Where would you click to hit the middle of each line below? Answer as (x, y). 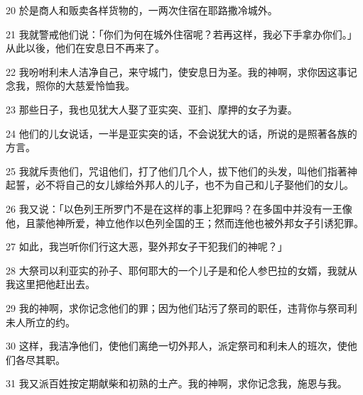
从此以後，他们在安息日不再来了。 (85, 48)
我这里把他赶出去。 (50, 284)
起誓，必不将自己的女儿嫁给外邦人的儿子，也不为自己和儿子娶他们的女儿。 (180, 185)
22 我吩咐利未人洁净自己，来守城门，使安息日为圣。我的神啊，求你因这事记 (181, 71)
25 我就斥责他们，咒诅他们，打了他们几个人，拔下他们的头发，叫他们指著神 (181, 171)
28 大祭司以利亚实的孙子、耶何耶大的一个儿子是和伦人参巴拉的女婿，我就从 (181, 270)
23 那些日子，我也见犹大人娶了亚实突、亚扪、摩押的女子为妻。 (152, 109)
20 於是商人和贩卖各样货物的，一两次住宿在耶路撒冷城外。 (142, 10)
